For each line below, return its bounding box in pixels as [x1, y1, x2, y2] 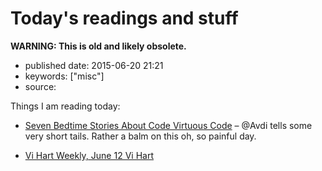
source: [24, 80, 57, 92]
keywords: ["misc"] [24, 70, 105, 82]
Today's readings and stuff [10, 7, 239, 30]
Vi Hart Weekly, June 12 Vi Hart [24, 149, 154, 161]
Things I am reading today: [10, 100, 121, 112]
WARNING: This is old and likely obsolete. [10, 40, 187, 52]
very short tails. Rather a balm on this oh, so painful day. [24, 130, 257, 142]
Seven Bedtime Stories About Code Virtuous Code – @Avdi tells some [24, 119, 313, 131]
